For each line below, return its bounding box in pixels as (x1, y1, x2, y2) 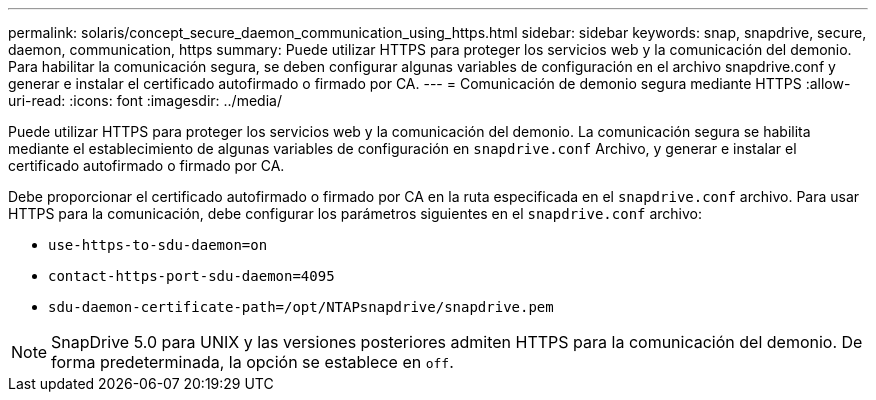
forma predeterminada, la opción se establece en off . (51, 352, 454, 372)
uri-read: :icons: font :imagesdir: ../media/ (8, 92, 282, 109)
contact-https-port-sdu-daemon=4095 (48, 268, 335, 284)
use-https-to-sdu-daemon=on (48, 237, 268, 253)
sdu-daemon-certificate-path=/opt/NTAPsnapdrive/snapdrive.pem (48, 299, 554, 315)
